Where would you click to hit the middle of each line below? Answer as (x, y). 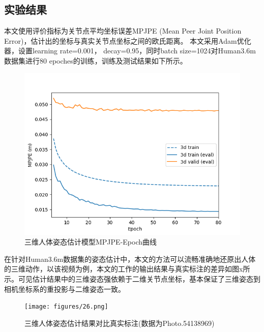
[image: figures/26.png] (66, 307)
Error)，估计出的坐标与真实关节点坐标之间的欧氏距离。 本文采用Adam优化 (128, 40)
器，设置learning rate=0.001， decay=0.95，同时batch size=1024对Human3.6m (130, 51)
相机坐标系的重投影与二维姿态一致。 (65, 289)
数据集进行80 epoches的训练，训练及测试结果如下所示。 (96, 60)
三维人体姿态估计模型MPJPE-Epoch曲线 (91, 242)
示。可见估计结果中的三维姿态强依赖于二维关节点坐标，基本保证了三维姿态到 (132, 278)
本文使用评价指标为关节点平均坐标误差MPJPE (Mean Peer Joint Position (123, 31)
